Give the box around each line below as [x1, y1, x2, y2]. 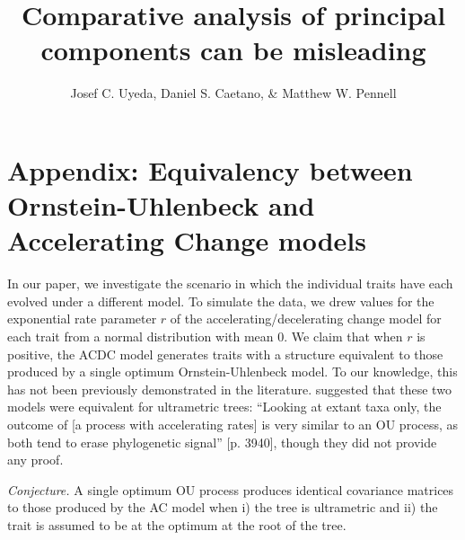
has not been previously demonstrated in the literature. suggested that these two [7, 379, 452, 398]
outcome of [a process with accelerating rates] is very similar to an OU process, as [7, 414, 459, 433]
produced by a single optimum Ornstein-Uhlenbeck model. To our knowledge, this [7, 362, 458, 381]
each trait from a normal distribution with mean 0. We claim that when [7, 327, 403, 345]
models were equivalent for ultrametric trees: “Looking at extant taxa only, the [7, 397, 442, 416]
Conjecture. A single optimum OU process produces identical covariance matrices [7, 480, 454, 499]
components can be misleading [40, 31, 426, 68]
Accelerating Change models [7, 222, 366, 259]
